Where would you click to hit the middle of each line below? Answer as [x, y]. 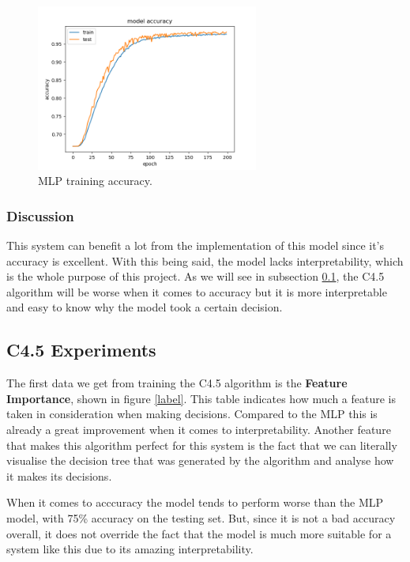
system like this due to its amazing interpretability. [130, 549]
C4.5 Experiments [81, 350]
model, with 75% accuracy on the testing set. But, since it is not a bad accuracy [201, 518]
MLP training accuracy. [95, 181]
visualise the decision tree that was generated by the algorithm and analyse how [200, 460]
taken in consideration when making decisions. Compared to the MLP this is [192, 414]
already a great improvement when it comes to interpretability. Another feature [199, 430]
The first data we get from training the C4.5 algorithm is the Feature [177, 383]
